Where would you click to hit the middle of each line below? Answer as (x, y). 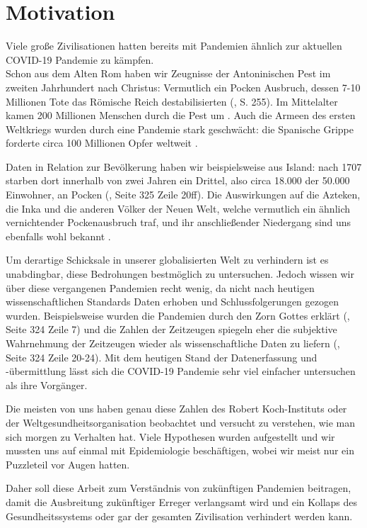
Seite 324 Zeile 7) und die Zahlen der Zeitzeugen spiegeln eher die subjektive (171, 329)
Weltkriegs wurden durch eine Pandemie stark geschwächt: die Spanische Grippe (180, 129)
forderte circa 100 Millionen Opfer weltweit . (102, 143)
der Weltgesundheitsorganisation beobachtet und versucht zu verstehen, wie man (181, 422)
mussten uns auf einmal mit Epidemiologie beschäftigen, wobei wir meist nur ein (180, 450)
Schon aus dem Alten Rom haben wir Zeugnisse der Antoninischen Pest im (168, 73)
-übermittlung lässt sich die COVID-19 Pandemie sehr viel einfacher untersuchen (181, 371)
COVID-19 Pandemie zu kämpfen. (80, 59)
